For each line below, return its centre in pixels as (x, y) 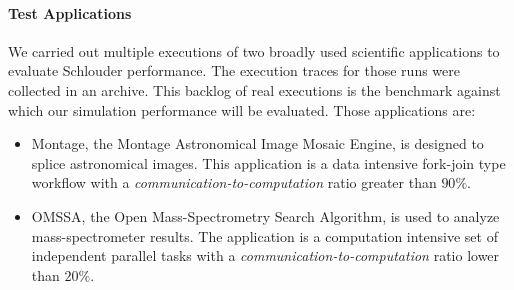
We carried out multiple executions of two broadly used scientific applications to (254, 50)
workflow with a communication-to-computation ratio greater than (234, 182)
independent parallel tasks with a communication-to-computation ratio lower (265, 255)
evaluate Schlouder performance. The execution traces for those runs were (234, 70)
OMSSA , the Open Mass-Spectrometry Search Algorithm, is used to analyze (265, 215)
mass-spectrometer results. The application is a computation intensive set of (264, 235)
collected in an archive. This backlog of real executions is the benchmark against (254, 89)
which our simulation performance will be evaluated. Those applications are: (242, 109)
